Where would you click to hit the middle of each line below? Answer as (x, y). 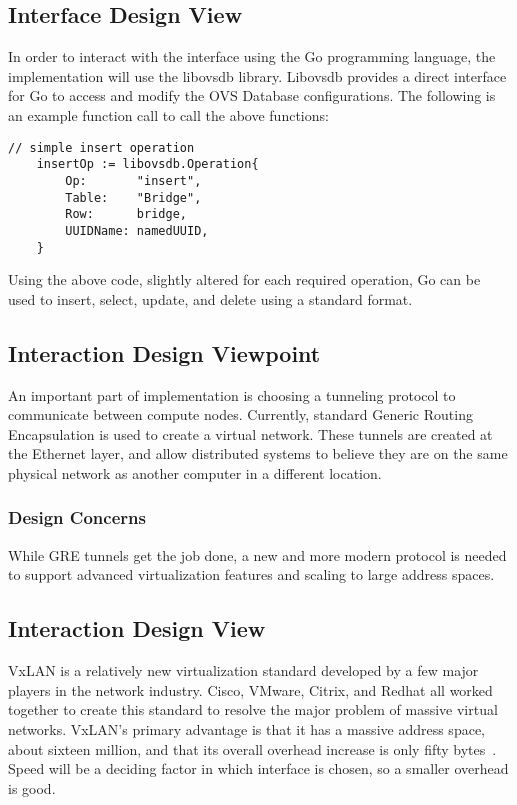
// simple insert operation (101, 147)
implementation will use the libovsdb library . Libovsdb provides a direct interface (257, 75)
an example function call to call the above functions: (168, 114)
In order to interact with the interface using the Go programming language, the (252, 56)
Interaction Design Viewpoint (164, 352)
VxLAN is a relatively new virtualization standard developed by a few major (243, 670)
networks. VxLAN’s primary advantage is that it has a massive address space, (246, 728)
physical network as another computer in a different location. (195, 472)
